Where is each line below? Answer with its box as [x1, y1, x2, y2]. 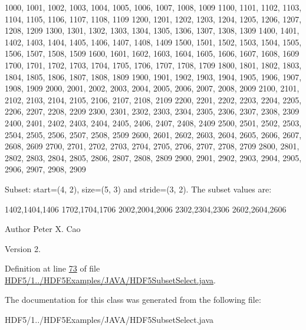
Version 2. [5, 242, 41, 254]
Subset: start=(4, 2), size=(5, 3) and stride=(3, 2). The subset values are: [5, 182, 272, 195]
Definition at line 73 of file [5, 262, 100, 275]
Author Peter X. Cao [5, 223, 81, 235]
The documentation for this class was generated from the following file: [5, 293, 261, 306]
